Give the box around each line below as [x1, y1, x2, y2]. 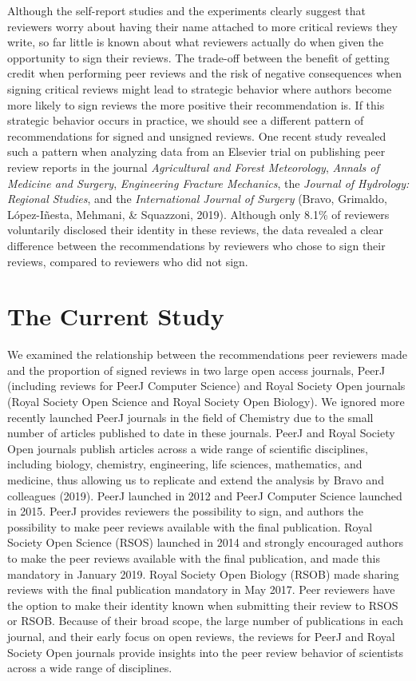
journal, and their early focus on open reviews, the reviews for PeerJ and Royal [7, 627, 395, 644]
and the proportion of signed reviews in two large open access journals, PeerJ [7, 361, 386, 378]
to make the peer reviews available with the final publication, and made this [7, 549, 380, 566]
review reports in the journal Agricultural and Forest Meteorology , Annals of [7, 158, 379, 175]
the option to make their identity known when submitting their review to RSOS [7, 596, 398, 613]
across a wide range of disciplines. [7, 659, 172, 676]
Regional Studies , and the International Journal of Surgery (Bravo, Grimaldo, [7, 190, 387, 207]
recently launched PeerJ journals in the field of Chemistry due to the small [7, 408, 374, 425]
